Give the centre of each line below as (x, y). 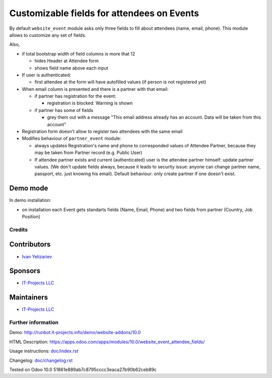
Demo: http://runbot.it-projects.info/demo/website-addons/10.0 (75, 333)
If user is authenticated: (47, 75)
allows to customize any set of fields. (48, 35)
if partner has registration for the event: (75, 96)
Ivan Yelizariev (37, 256)
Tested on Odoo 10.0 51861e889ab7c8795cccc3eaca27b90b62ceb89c (83, 370)
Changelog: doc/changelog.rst (41, 360)
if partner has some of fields (64, 110)
